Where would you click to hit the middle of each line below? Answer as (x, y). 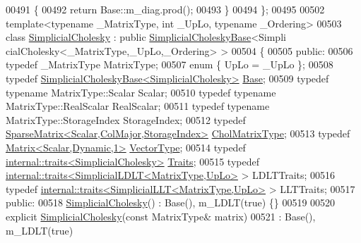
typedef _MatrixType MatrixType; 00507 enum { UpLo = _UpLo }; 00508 (170, 64)
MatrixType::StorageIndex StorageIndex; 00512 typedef (126, 119)
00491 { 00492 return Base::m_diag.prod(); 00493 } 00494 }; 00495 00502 (165, 9)
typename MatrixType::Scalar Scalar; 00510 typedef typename (141, 92)
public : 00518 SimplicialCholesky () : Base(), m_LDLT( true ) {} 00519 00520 (171, 202)
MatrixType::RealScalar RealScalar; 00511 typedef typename (138, 106)
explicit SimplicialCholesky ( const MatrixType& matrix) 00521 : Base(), (161, 216)
